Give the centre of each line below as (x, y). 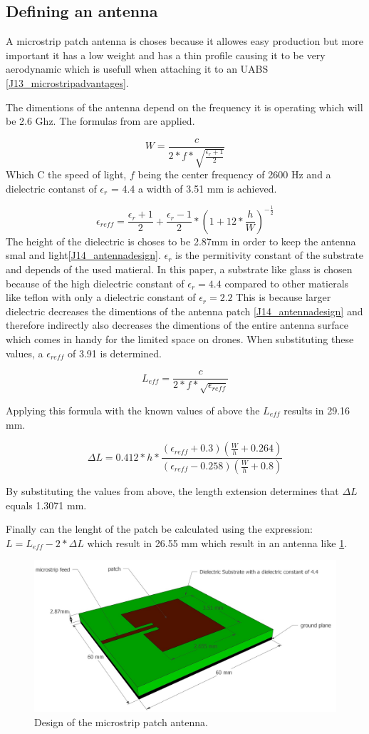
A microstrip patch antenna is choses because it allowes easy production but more (184, 41)
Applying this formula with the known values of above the (133, 410)
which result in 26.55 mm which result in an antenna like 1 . (217, 542)
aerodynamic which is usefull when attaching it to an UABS (137, 69)
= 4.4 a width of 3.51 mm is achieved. (194, 188)
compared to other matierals (287, 283)
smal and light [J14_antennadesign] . (83, 255)
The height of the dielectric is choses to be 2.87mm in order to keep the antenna (181, 241)
